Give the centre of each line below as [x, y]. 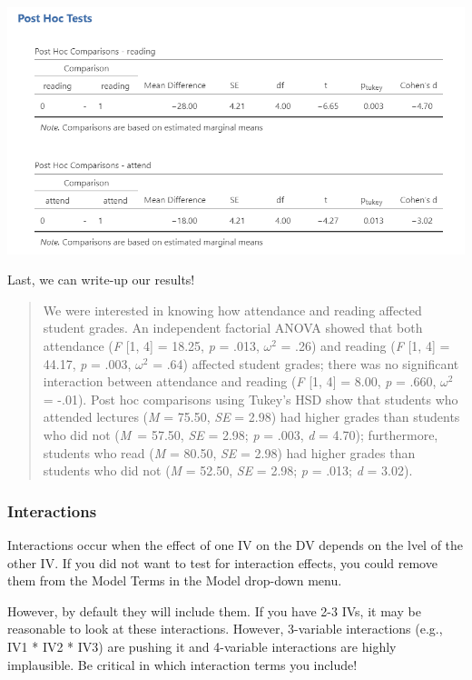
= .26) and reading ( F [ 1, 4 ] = [365, 345]
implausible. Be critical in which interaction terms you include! [182, 664]
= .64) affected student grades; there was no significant [306, 363]
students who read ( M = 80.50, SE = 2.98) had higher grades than [229, 452]
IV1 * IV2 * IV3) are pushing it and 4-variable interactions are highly [202, 646]
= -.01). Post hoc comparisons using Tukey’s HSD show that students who [251, 399]
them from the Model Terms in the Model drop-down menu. [175, 580]
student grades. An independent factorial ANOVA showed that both [233, 328]
